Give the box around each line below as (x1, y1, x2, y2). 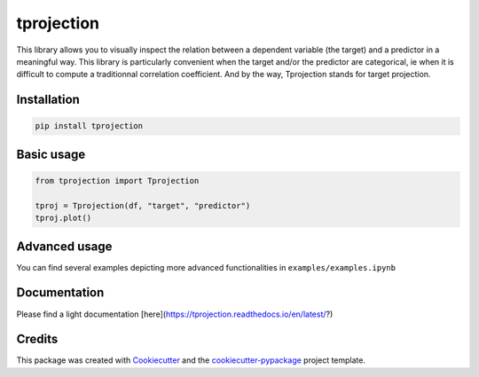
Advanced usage (16, 239, 113, 254)
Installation (16, 92, 80, 107)
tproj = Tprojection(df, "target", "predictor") (35, 200, 251, 210)
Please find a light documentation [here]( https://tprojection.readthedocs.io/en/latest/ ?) (16, 309, 334, 319)
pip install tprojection (35, 121, 144, 131)
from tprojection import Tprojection (35, 176, 200, 185)
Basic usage (16, 146, 86, 161)
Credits (16, 332, 59, 347)
